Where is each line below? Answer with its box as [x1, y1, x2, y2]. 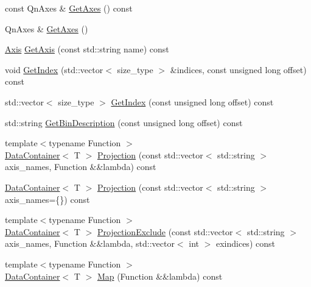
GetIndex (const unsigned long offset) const [111, 95, 274, 108]
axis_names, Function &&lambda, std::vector [5, 237, 175, 250]
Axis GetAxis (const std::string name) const [5, 43, 169, 55]
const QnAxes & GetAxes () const [5, 2, 133, 14]
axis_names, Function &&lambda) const [5, 160, 156, 173]
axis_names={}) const [5, 193, 90, 205]
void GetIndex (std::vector [5, 63, 103, 76]
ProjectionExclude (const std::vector [97, 225, 233, 238]
